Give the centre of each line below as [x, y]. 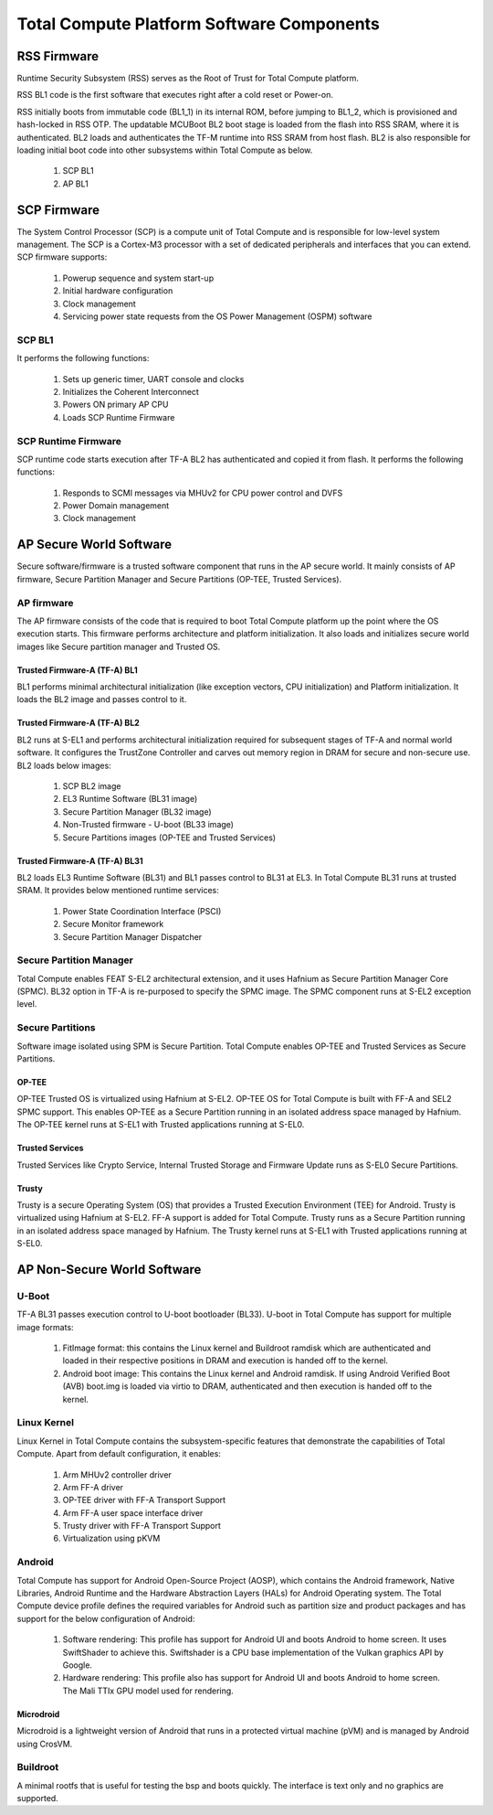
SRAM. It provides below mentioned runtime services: [118, 891]
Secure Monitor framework [113, 924]
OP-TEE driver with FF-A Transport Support [144, 1500]
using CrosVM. [45, 1744]
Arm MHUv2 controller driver [117, 1474]
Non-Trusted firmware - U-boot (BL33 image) [148, 825]
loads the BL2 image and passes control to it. [102, 699]
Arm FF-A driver [93, 1487]
